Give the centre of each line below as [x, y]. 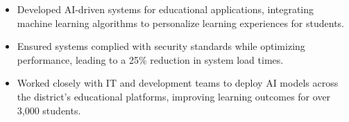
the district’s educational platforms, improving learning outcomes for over [174, 96]
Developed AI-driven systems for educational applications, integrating [165, 9]
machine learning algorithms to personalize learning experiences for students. [180, 23]
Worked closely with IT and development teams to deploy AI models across [178, 83]
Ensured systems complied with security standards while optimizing [161, 46]
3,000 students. [49, 110]
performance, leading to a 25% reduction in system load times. [150, 59]
